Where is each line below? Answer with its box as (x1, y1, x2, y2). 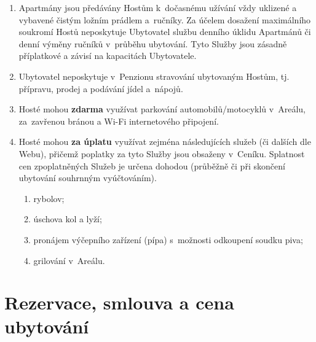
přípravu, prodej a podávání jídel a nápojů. (18, 82, 183, 95)
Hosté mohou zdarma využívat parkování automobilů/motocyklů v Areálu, (18, 103, 306, 115)
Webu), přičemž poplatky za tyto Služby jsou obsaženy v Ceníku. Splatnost (18, 147, 305, 160)
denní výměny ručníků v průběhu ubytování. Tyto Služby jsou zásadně (18, 37, 287, 50)
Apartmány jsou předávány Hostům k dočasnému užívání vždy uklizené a (18, 1, 297, 14)
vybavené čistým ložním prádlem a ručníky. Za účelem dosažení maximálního (18, 13, 311, 26)
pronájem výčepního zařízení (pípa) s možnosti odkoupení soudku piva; (33, 233, 303, 246)
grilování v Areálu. (33, 254, 105, 266)
